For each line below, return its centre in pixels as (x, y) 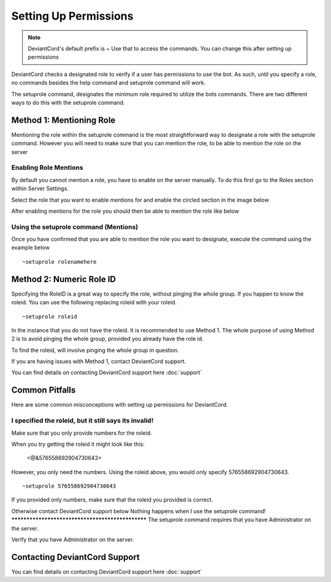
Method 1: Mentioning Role (63, 120)
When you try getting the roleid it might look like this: (78, 444)
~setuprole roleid (50, 316)
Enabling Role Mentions (47, 167)
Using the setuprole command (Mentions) (75, 227)
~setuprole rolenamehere (59, 262)
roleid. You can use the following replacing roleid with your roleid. (94, 302)
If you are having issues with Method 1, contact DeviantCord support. (99, 361)
